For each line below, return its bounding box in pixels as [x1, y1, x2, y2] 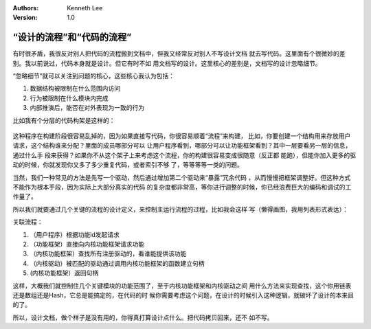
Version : [12, 14, 38, 22]
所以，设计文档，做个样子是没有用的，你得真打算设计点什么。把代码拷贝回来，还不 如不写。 [12, 313, 273, 321]
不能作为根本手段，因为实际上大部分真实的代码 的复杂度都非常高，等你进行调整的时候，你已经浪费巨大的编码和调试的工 [12, 183, 352, 191]
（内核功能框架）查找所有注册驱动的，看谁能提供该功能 [30, 249, 187, 258]
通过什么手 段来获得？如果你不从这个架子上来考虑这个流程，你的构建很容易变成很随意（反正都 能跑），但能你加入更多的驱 [12, 151, 357, 159]
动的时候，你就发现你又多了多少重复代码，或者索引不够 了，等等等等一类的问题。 [12, 161, 243, 169]
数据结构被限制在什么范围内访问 [30, 84, 120, 93]
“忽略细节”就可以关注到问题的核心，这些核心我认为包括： [12, 72, 175, 80]
